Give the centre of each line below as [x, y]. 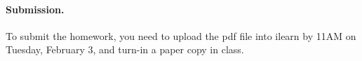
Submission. [35, 9]
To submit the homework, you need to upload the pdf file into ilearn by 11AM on [181, 35]
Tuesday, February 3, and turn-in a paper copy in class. [125, 49]
